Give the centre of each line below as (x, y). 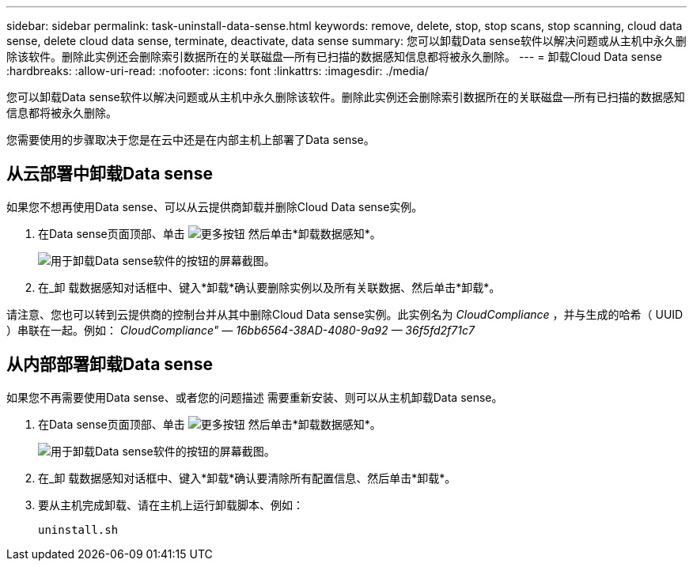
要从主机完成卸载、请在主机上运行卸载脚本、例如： (171, 505)
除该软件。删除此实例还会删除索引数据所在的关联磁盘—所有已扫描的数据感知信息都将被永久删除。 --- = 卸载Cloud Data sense (334, 57)
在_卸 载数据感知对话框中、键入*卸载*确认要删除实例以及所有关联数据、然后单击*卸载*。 (269, 287)
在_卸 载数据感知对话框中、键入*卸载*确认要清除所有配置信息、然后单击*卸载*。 (247, 478)
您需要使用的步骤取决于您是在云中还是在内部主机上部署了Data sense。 (191, 140)
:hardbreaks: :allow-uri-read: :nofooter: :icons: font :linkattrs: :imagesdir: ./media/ (218, 71)
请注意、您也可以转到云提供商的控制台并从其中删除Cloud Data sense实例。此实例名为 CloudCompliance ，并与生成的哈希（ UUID (345, 314)
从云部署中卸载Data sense (110, 174)
